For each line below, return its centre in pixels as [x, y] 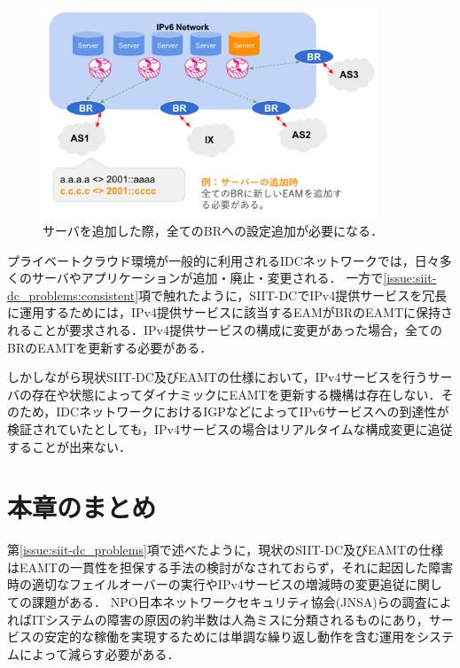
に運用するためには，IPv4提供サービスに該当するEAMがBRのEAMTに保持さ [230, 312]
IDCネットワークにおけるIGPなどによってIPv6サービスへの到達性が [253, 412]
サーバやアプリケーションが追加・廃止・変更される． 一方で [207, 278]
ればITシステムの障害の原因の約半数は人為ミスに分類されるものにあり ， [218, 619]
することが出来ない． [69, 446]
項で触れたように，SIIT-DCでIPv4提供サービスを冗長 [293, 295]
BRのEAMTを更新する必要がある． [110, 347]
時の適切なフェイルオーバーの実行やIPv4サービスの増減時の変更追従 [206, 584]
